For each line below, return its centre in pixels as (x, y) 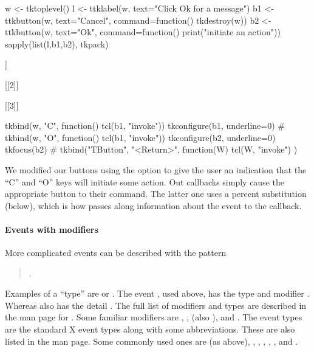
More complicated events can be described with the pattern (116, 253)
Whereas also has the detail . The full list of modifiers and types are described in (156, 305)
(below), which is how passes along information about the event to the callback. (153, 205)
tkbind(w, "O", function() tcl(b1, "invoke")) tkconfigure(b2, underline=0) (140, 137)
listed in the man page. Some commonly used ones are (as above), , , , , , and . (152, 341)
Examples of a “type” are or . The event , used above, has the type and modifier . (157, 293)
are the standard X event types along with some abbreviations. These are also (150, 329)
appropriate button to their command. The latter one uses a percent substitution (156, 194)
